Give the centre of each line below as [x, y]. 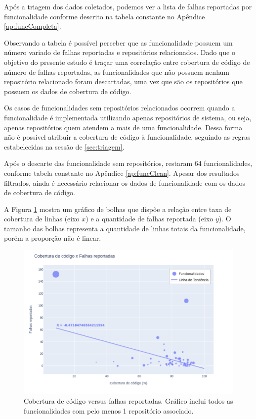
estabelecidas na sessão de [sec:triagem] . [64, 146]
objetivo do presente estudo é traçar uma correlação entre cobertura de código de [127, 62]
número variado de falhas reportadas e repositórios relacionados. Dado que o [120, 52]
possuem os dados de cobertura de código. [68, 91]
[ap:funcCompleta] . [33, 26]
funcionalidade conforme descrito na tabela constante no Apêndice [105, 16]
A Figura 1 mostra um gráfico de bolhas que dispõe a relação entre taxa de [118, 209]
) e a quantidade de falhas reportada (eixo [149, 219]
